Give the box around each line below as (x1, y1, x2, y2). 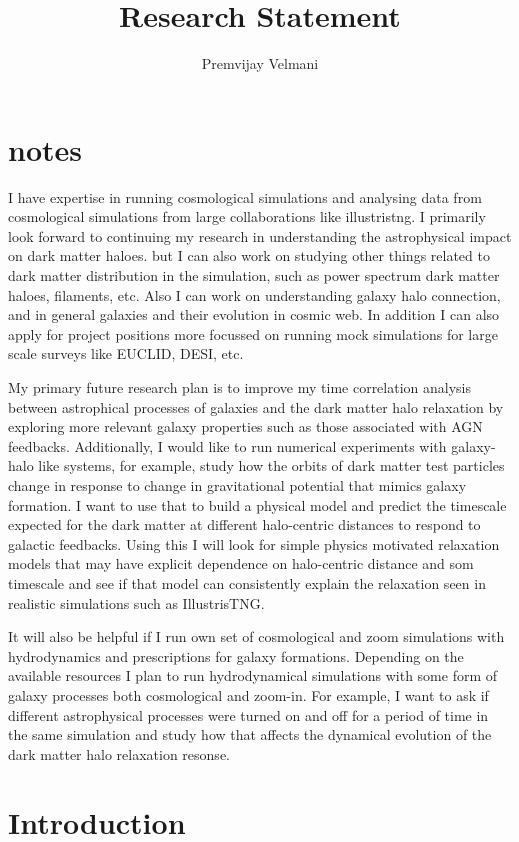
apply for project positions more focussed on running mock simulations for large (8, 323, 498, 344)
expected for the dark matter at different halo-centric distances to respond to (8, 514, 481, 535)
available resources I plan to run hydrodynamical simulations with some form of (8, 665, 498, 686)
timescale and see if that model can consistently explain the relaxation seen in (8, 572, 486, 593)
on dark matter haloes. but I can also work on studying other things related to (8, 245, 490, 266)
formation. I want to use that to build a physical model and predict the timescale (8, 494, 507, 515)
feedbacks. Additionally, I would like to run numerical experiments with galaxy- (8, 435, 496, 456)
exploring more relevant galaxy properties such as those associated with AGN (8, 416, 483, 437)
